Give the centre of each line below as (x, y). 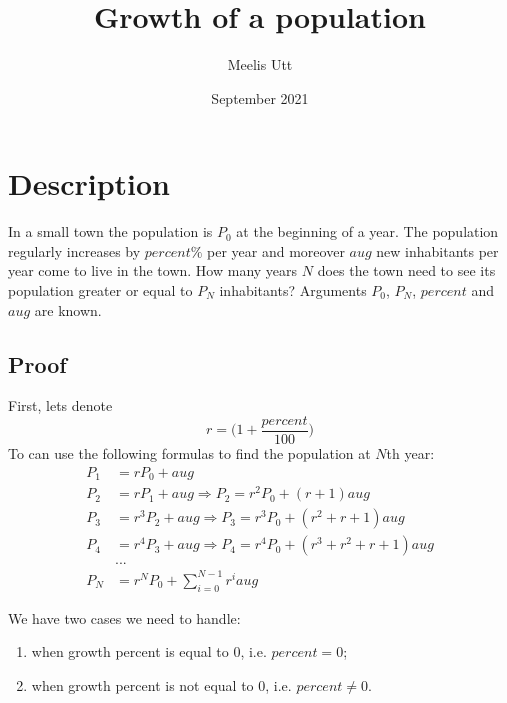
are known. (68, 309)
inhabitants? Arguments (293, 290)
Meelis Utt (260, 64)
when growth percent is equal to (130, 651)
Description (89, 183)
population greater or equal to (100, 290)
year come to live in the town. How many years (153, 270)
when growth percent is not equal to (142, 684)
